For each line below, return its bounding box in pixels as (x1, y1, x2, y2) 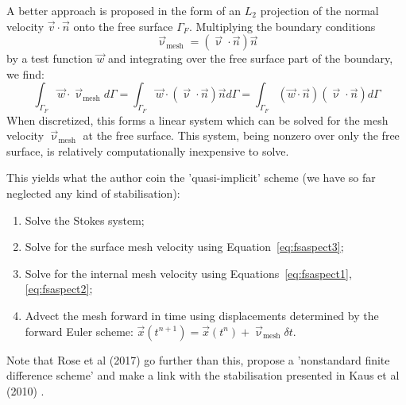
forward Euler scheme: (25, 322, 133, 339)
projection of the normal (260, 2, 379, 18)
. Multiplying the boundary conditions (188, 17, 376, 34)
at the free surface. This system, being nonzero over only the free (83, 127, 400, 144)
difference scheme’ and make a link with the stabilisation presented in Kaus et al (6, 367, 400, 384)
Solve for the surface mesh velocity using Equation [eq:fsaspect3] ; (25, 238, 344, 255)
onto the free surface (73, 17, 173, 34)
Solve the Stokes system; (25, 211, 145, 228)
